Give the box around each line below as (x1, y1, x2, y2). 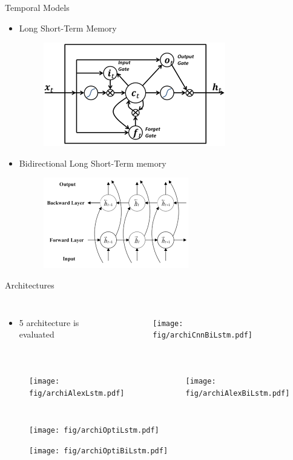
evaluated (19, 328, 54, 341)
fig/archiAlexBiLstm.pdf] (185, 388, 290, 398)
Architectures (5, 278, 54, 291)
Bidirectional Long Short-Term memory (19, 156, 166, 169)
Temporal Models (5, 1, 70, 13)
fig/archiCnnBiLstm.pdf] (153, 331, 252, 340)
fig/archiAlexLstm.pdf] (29, 388, 125, 398)
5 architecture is (19, 316, 79, 328)
